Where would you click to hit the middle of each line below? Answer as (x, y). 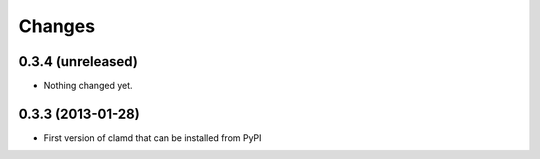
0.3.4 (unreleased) (78, 61)
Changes (56, 26)
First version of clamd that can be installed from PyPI (152, 137)
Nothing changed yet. (88, 86)
